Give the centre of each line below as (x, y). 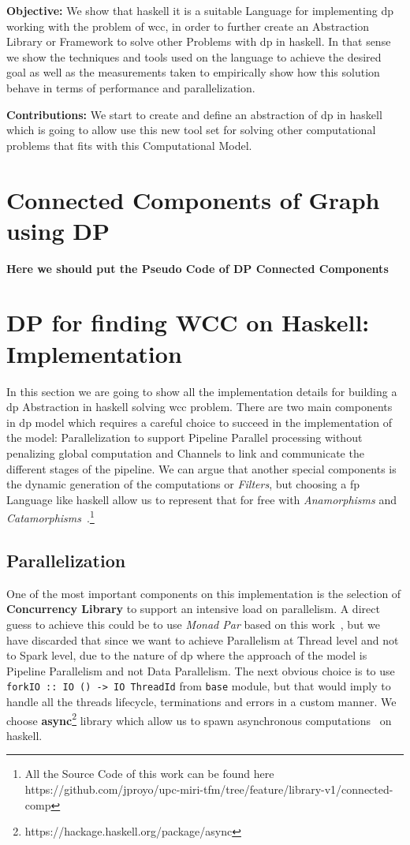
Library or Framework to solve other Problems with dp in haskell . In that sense (199, 41)
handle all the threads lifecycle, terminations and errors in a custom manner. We (201, 701)
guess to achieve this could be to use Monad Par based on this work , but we (193, 624)
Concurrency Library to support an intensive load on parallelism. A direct (193, 609)
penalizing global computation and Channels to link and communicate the (185, 452)
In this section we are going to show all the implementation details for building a (202, 391)
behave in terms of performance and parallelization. (131, 87)
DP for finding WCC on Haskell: (188, 322)
